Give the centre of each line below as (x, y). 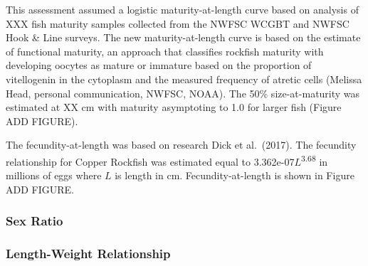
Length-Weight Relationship (88, 254)
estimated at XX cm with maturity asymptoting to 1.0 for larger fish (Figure (174, 107)
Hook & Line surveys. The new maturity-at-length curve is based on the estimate (183, 37)
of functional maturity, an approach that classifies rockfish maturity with (165, 51)
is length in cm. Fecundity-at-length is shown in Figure (235, 175)
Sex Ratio (35, 221)
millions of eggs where (54, 175)
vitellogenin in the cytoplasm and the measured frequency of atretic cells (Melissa (184, 79)
